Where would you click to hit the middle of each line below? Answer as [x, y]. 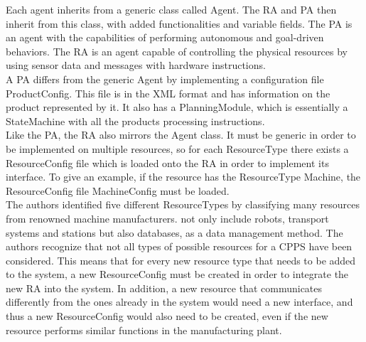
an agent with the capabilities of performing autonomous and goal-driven [165, 37]
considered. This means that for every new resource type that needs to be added [181, 260]
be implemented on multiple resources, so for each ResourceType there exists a [177, 148]
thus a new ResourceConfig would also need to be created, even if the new [167, 316]
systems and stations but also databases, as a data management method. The [174, 232]
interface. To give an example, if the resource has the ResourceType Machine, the [183, 177]
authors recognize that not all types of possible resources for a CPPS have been [179, 246]
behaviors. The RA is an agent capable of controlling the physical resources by [177, 51]
